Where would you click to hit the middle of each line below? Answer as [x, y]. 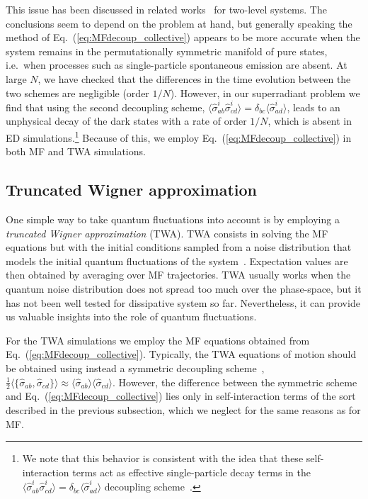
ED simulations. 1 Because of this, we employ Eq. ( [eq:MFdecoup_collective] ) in [179, 136]
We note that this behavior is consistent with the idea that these [163, 458]
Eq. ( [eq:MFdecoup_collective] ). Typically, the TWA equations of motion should [181, 354]
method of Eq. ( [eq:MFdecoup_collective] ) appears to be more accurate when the [183, 37]
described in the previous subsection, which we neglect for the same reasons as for [183, 410]
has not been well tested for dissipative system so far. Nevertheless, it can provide [183, 302]
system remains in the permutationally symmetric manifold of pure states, [167, 51]
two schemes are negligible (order [77, 92]
